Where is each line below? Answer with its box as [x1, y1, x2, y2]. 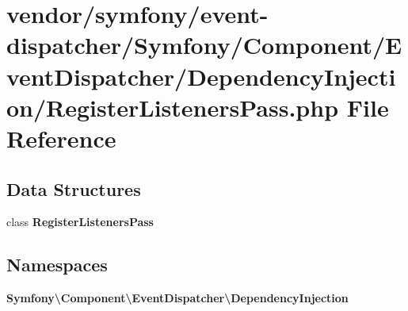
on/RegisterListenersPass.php [6, 90, 339, 123]
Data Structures [6, 176, 141, 201]
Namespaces [6, 252, 108, 277]
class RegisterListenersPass [6, 213, 154, 230]
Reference [6, 121, 116, 154]
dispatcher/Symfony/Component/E [6, 29, 402, 61]
